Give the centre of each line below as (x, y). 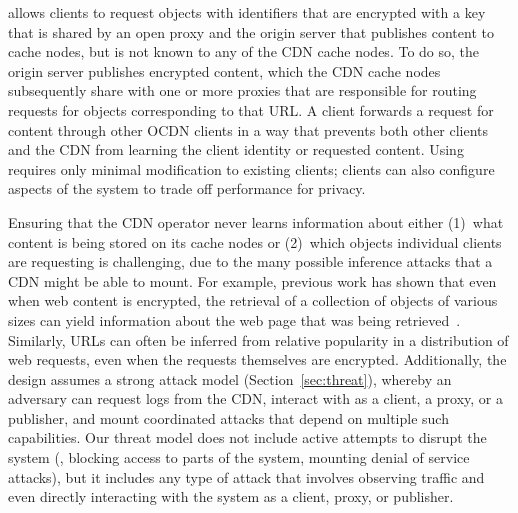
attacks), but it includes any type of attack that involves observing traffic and (246, 476)
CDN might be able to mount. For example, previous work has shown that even (252, 280)
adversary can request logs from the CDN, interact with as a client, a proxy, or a (256, 398)
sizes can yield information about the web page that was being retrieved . (234, 319)
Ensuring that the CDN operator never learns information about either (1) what (256, 221)
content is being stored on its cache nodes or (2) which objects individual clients (255, 241)
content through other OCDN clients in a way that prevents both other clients (248, 129)
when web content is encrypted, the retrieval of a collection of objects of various (253, 300)
